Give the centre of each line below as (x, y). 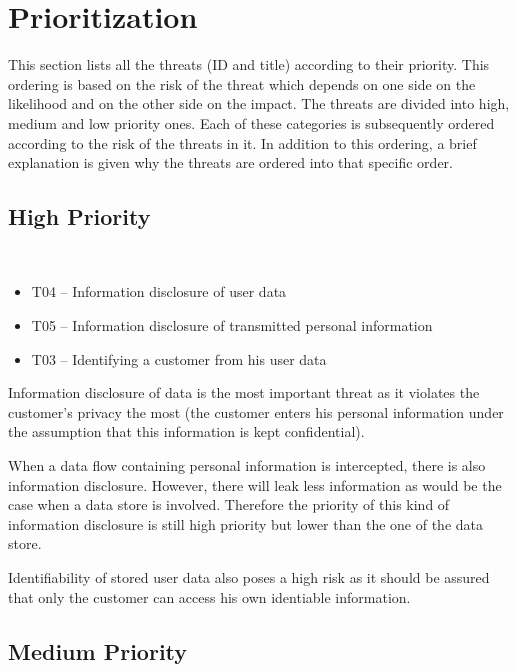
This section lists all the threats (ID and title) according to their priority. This (249, 64)
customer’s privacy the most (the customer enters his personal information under (256, 411)
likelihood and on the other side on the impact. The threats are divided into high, (259, 103)
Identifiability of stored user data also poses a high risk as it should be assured (249, 577)
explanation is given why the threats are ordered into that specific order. (230, 162)
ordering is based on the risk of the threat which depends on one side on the (242, 83)
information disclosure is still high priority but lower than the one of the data (245, 523)
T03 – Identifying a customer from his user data (179, 358)
